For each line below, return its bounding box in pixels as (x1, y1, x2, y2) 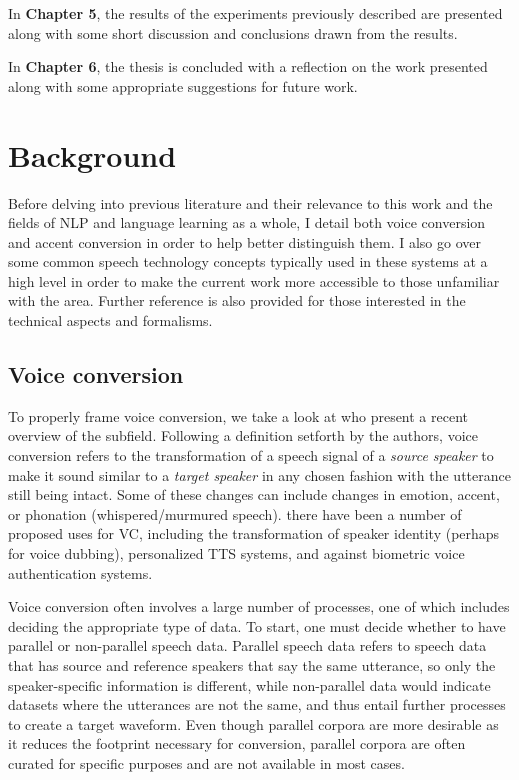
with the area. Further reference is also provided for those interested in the (8, 290, 466, 311)
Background (8, 134, 177, 175)
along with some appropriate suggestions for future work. (8, 75, 358, 96)
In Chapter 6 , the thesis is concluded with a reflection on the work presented (8, 56, 488, 77)
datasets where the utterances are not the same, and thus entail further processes (8, 694, 506, 715)
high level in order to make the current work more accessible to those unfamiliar (8, 270, 500, 291)
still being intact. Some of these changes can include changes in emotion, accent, (8, 484, 500, 505)
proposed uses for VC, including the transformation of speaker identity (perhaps (8, 523, 500, 544)
